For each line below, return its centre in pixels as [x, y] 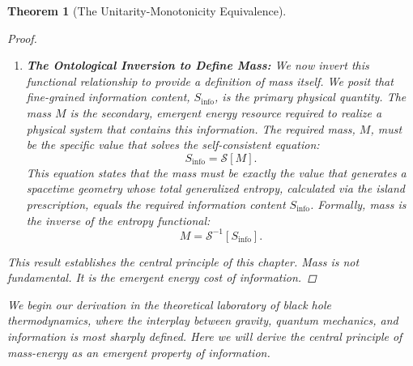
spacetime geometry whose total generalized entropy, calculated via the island [215, 188]
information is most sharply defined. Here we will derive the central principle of [205, 336]
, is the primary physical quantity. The [311, 97]
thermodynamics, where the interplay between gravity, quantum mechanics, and [203, 320]
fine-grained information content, [108, 97]
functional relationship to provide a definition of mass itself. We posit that [210, 81]
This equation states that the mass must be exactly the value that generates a [216, 172]
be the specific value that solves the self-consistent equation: [173, 145]
